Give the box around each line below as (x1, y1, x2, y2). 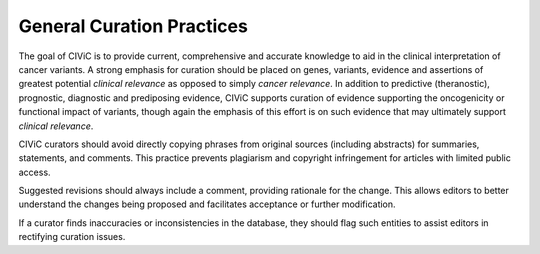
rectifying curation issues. (18, 231, 126, 243)
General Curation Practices (18, 15, 249, 37)
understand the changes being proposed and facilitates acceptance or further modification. (18, 198, 396, 210)
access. (18, 166, 51, 178)
